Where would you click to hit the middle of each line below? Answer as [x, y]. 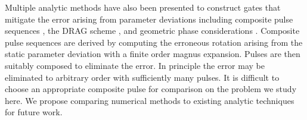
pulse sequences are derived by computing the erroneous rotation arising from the [154, 42]
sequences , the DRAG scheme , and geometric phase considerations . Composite [152, 31]
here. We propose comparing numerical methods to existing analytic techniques [150, 100]
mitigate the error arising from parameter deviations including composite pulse [149, 19]
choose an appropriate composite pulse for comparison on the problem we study [151, 89]
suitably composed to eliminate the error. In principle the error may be [135, 65]
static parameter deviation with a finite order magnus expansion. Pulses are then [153, 54]
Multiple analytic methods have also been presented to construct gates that [143, 7]
